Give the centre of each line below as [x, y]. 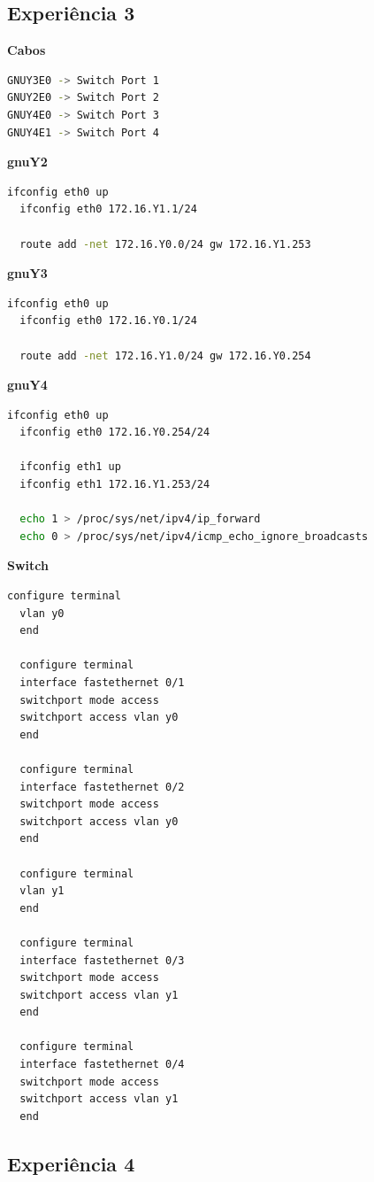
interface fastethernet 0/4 [102, 1065]
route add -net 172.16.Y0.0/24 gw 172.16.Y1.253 [165, 244]
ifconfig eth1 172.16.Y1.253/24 [115, 485]
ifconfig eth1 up [70, 467]
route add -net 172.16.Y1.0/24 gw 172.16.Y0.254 [165, 355]
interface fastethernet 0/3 [102, 960]
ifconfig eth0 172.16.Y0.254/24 [115, 433]
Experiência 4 [71, 1163]
